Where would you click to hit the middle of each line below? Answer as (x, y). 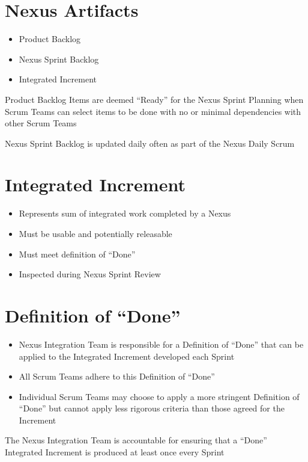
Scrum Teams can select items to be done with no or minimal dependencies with (153, 111)
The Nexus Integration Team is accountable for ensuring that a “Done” (136, 440)
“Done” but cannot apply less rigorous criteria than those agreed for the (152, 408)
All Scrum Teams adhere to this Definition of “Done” (117, 376)
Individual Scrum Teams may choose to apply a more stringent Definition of (159, 396)
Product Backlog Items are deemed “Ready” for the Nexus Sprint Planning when (154, 99)
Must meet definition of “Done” (77, 254)
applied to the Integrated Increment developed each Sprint (127, 356)
